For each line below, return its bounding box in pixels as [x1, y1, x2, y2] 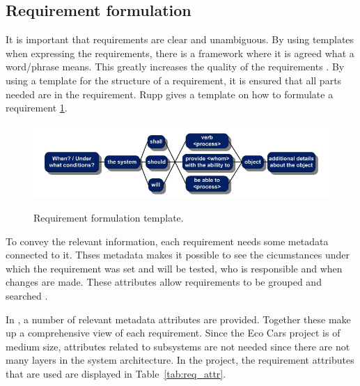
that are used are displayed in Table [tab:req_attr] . [6, 366, 226, 380]
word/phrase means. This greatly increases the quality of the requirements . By [6, 59, 345, 74]
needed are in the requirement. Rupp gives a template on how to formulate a [6, 86, 334, 101]
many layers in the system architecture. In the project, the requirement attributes [6, 353, 354, 367]
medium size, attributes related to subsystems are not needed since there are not [6, 339, 350, 353]
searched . [6, 288, 48, 303]
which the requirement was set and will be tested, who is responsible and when [6, 261, 343, 275]
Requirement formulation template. [33, 210, 184, 225]
